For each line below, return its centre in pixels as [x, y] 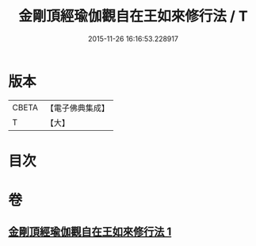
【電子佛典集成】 [77, 108]
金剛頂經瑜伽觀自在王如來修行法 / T [133, 16]
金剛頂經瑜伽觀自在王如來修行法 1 [90, 232]
